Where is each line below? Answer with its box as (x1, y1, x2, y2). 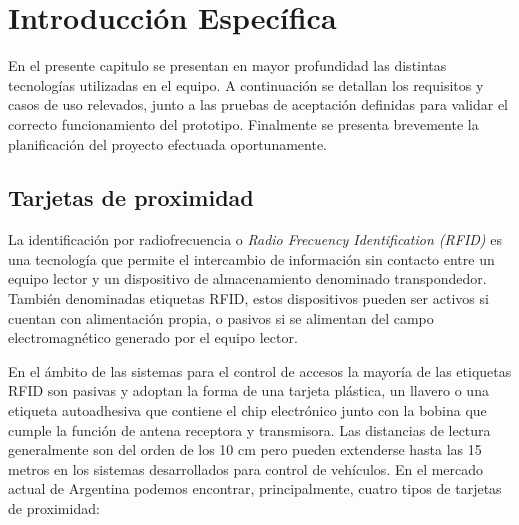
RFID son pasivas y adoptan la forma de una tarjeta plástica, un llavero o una (8, 380, 489, 401)
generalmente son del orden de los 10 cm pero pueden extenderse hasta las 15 (8, 439, 482, 460)
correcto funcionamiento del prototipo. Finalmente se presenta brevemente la (8, 113, 479, 134)
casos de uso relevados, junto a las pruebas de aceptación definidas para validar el (8, 94, 509, 115)
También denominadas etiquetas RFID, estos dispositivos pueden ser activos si (8, 288, 489, 309)
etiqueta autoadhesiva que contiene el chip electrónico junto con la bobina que (8, 400, 487, 421)
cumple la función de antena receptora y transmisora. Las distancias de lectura (8, 419, 491, 440)
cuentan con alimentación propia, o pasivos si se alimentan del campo (8, 307, 434, 328)
